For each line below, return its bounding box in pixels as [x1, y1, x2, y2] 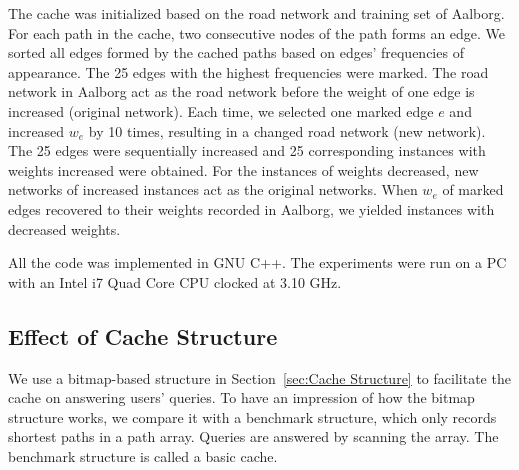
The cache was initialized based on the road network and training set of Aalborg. [8, 3, 505, 23]
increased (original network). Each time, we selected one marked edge [8, 100, 434, 121]
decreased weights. [8, 218, 121, 239]
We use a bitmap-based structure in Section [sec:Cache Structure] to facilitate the [8, 367, 511, 388]
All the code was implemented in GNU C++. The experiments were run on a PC [8, 252, 507, 273]
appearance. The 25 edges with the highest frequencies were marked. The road [8, 61, 489, 82]
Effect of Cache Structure [8, 320, 278, 351]
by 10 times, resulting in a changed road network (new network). [88, 120, 486, 141]
